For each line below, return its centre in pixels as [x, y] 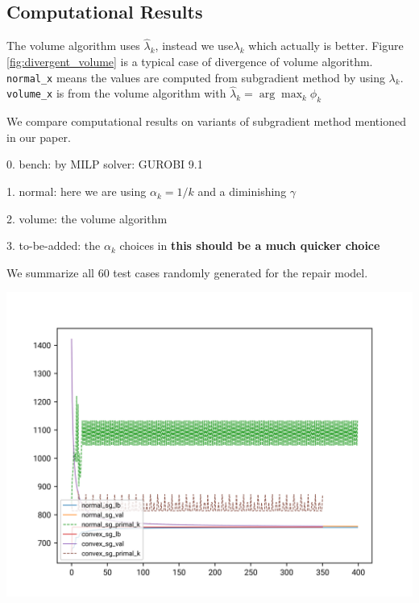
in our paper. [39, 137]
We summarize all [50, 272]
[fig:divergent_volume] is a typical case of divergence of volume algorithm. [190, 62]
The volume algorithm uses [73, 46]
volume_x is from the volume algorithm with [116, 93]
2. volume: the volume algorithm [87, 218]
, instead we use [194, 46]
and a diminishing [242, 191]
